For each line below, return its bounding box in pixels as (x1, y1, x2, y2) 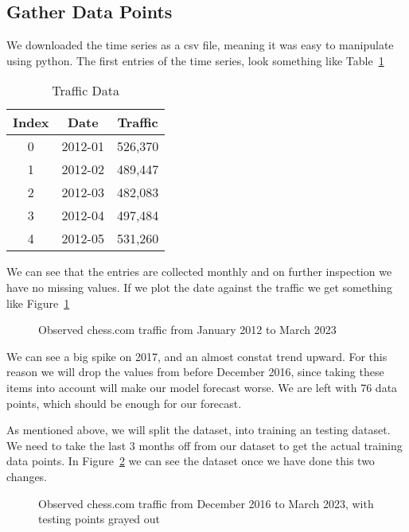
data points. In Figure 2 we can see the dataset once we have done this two (6, 452, 375, 469)
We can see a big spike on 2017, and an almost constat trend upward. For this (6, 348, 388, 364)
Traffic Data (52, 81, 120, 100)
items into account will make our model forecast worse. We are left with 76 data (6, 379, 398, 395)
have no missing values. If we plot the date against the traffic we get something (6, 278, 392, 295)
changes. (6, 468, 48, 484)
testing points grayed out (38, 511, 161, 527)
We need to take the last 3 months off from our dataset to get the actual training (6, 437, 403, 453)
